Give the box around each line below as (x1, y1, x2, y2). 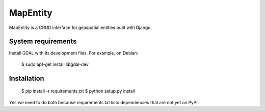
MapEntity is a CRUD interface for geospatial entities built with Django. (9, 25, 152, 30)
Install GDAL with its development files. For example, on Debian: (9, 50, 138, 56)
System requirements (9, 37, 77, 46)
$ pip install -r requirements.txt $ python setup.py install (21, 88, 135, 94)
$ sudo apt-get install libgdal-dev (21, 61, 89, 67)
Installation (9, 74, 44, 83)
